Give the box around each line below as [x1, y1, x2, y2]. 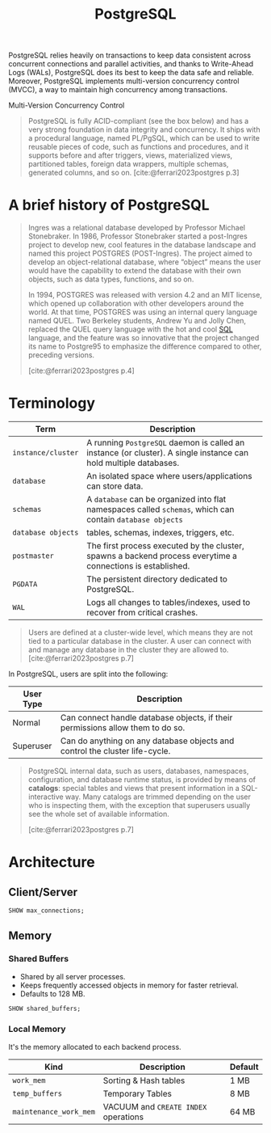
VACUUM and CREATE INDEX [102, 1101, 207, 1112]
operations [102, 1111, 144, 1122]
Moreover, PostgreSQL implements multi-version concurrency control [8, 76, 240, 86]
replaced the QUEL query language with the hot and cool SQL [27, 324, 234, 334]
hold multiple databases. [85, 458, 180, 469]
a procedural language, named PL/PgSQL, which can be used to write [27, 133, 261, 143]
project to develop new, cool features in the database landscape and [27, 240, 256, 250]
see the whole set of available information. [27, 810, 169, 819]
